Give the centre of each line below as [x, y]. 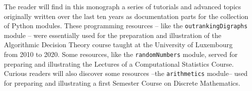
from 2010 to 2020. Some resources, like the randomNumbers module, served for [121, 54]
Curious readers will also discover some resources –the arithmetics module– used [126, 73]
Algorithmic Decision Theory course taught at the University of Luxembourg [118, 45]
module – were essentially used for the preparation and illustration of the [113, 35]
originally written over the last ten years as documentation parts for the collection [126, 16]
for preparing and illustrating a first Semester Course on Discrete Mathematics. [122, 82]
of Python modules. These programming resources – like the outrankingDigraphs [126, 26]
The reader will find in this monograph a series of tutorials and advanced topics [123, 6]
